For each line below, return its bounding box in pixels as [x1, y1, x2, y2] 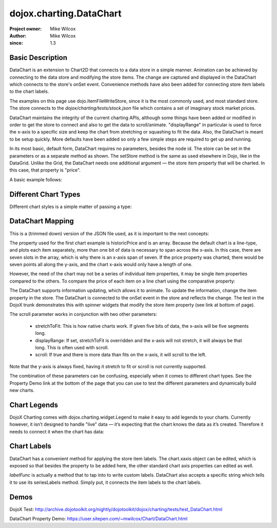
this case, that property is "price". [9, 167, 81, 173]
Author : [9, 32, 27, 39]
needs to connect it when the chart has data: [9, 428, 105, 435]
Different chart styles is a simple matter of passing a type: [9, 203, 132, 210]
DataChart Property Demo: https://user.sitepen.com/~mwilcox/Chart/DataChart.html [9, 516, 188, 521]
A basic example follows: [9, 176, 63, 182]
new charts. [9, 387, 35, 393]
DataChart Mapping [9, 217, 74, 225]
